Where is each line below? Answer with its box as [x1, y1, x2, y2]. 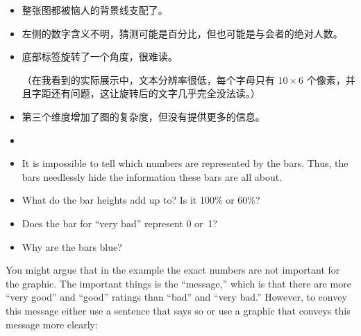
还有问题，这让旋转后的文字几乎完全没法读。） [51, 86, 260, 100]
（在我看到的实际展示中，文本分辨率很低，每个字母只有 [22, 72, 275, 87]
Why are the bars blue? [22, 239, 122, 254]
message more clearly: [6, 317, 98, 331]
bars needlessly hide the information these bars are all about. [22, 169, 283, 184]
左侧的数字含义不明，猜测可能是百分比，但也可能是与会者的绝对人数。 [22, 26, 343, 40]
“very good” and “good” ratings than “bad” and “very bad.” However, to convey [6, 290, 347, 304]
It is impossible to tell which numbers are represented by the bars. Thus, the [22, 156, 349, 170]
